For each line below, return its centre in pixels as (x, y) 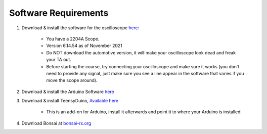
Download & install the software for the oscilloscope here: (80, 28)
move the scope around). (72, 80)
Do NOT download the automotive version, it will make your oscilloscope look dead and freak (141, 52)
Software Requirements (59, 13)
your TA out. (59, 60)
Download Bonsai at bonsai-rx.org (56, 123)
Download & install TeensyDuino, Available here (70, 101)
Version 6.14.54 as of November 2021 (84, 46)
